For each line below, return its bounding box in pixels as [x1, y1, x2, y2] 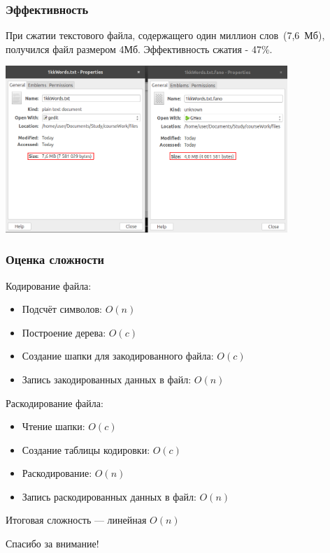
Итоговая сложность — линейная [6, 513, 147, 527]
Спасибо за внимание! [6, 536, 99, 551]
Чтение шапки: [22, 419, 85, 434]
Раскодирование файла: [6, 395, 103, 410]
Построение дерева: [22, 325, 106, 339]
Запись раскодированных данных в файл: [22, 489, 196, 503]
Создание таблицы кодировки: [22, 442, 150, 457]
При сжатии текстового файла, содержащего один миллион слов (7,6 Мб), [6, 28, 325, 43]
